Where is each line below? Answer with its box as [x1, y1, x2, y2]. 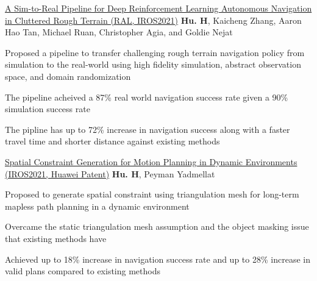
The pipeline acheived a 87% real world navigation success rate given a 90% [5, 90, 288, 103]
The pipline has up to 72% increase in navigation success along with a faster [5, 123, 290, 135]
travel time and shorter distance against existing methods [5, 135, 220, 148]
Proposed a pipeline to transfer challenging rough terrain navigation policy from [5, 46, 305, 59]
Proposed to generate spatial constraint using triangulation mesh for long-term [5, 188, 299, 201]
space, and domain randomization [5, 69, 131, 82]
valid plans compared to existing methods [5, 265, 160, 277]
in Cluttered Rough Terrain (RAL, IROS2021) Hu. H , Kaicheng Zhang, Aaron [5, 13, 302, 26]
